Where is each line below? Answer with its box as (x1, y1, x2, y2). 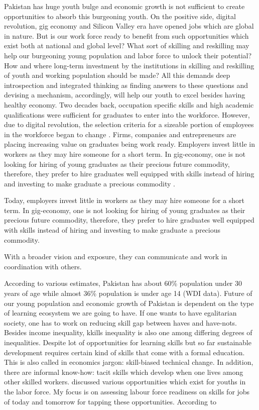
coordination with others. (4, 261, 82, 271)
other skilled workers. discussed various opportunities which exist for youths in (4, 376, 246, 387)
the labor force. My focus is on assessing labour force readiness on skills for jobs (4, 386, 250, 396)
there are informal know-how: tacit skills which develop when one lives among (4, 366, 243, 377)
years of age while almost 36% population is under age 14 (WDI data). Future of (4, 288, 252, 298)
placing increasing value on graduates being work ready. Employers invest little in (4, 139, 255, 149)
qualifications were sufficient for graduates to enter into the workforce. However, (4, 109, 250, 120)
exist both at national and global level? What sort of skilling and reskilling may (4, 40, 249, 51)
